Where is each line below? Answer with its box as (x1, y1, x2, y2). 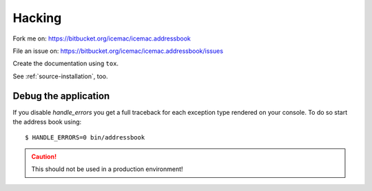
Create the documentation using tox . (12, 59, 119, 68)
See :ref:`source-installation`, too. (12, 72, 108, 80)
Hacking (12, 10, 62, 25)
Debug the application (12, 90, 110, 102)
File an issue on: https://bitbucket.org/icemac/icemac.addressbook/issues (12, 47, 224, 55)
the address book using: (12, 117, 82, 126)
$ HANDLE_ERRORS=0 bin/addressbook (25, 134, 145, 142)
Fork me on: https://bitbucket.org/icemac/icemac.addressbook (12, 34, 191, 43)
